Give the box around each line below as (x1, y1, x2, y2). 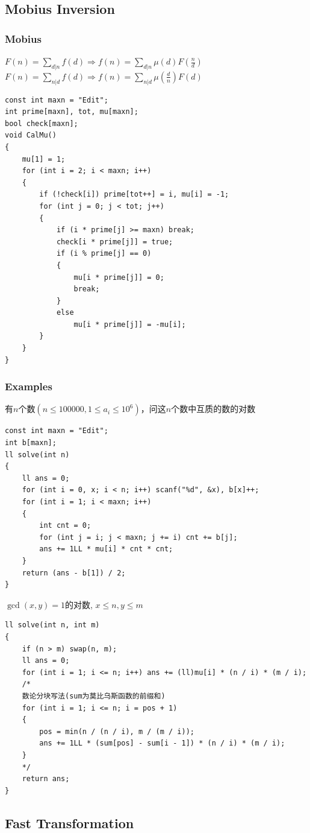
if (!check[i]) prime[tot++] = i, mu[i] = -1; (39, 190, 229, 199)
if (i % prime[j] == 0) (56, 249, 152, 258)
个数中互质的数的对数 (171, 402, 256, 415)
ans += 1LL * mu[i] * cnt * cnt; (39, 545, 173, 554)
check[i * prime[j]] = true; (56, 237, 173, 246)
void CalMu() (5, 131, 57, 140)
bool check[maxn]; (5, 119, 78, 128)
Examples (5, 379, 52, 394)
